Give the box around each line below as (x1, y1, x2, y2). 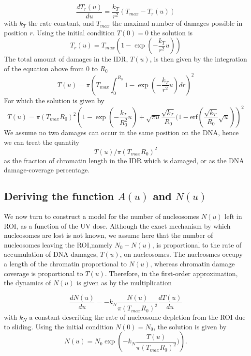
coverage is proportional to (4, 268, 83, 278)
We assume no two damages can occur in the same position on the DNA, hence (4, 127, 239, 138)
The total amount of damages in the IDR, (4, 54, 128, 64)
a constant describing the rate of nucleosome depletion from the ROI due (29, 312, 246, 322)
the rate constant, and (28, 18, 94, 28)
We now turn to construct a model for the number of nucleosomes (4, 211, 199, 221)
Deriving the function (4, 188, 114, 203)
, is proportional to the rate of (152, 239, 242, 249)
